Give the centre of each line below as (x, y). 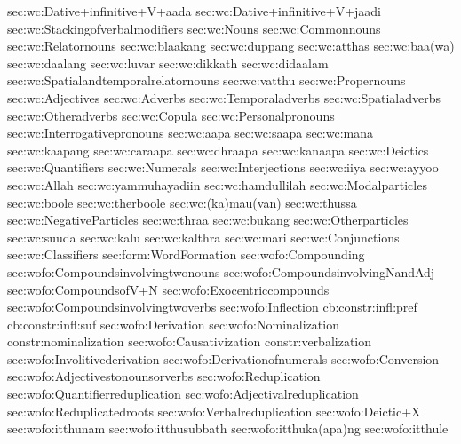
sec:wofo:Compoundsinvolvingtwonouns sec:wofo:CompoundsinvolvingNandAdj (221, 271)
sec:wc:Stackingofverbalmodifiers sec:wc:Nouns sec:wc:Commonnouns (194, 28)
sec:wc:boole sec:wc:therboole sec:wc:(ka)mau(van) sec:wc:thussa (182, 202)
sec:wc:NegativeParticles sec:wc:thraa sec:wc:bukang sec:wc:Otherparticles (208, 220)
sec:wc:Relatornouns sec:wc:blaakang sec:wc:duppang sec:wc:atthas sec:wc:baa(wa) (231, 46)
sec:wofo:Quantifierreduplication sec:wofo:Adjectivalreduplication (183, 394)
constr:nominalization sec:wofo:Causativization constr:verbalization (189, 341)
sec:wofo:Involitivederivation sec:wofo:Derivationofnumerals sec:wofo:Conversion (223, 358)
